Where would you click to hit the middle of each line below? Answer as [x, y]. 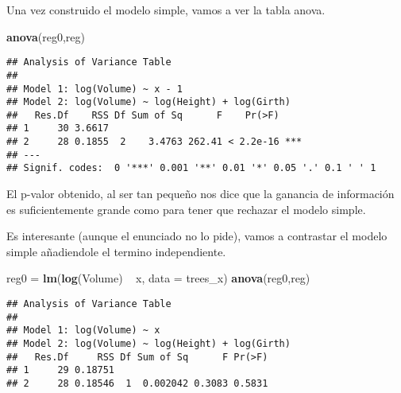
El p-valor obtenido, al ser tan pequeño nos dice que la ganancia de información [200, 194]
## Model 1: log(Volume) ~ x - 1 [94, 89]
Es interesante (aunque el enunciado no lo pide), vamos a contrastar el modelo [197, 236]
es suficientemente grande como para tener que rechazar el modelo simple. [186, 209]
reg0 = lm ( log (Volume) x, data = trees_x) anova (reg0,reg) [158, 278]
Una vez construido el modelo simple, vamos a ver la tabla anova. [166, 10]
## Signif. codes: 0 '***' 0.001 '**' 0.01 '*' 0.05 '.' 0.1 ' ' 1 [191, 168]
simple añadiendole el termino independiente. [116, 251]
